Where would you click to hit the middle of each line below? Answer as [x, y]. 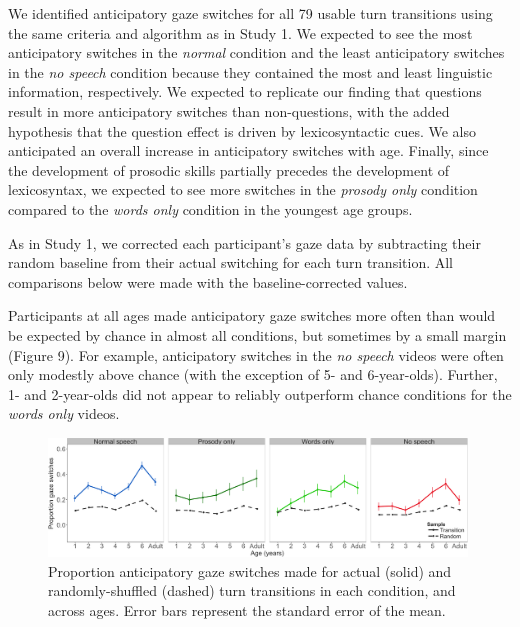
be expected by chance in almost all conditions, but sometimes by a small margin [257, 334]
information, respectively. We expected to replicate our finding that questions [245, 91]
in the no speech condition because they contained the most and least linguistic [250, 71]
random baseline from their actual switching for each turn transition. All [231, 262]
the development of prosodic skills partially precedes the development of [229, 169]
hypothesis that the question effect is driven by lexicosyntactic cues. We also [242, 130]
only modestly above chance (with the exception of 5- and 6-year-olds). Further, [253, 374]
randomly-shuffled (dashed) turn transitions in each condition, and [252, 590]
